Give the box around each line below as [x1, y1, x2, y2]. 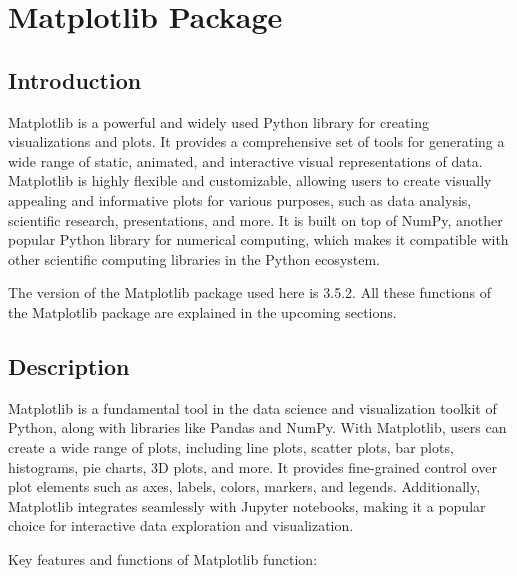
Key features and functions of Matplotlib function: [8, 548, 318, 569]
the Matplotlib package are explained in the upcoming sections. [8, 301, 397, 322]
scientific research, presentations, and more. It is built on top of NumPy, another [8, 209, 503, 230]
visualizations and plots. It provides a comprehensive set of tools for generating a [8, 131, 505, 152]
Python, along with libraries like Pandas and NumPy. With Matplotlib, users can [8, 417, 507, 438]
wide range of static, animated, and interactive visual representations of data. [8, 150, 483, 171]
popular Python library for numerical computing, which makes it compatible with [8, 229, 509, 250]
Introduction [8, 64, 142, 95]
